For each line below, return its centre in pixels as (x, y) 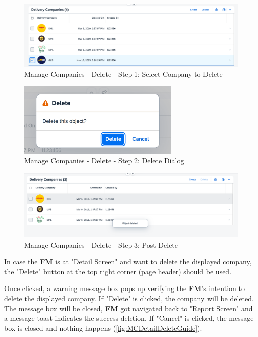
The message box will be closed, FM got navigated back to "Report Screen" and (128, 308)
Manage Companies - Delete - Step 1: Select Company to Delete (123, 74)
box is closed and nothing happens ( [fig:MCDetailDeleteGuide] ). (103, 328)
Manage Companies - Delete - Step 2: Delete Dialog (104, 160)
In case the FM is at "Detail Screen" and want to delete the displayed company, (128, 261)
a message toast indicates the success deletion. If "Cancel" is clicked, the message (129, 318)
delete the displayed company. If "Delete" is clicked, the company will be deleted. (129, 298)
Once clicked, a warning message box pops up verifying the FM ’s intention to (124, 288)
